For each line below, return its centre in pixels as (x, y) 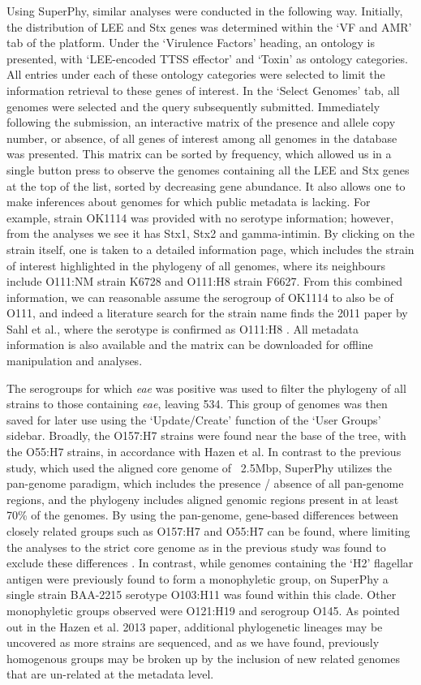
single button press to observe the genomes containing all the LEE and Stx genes (208, 169)
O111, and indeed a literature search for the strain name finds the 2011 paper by (207, 313)
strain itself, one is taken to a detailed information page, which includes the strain (210, 249)
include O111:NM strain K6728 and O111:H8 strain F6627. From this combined (205, 281)
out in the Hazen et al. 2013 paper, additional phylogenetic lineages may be (195, 626)
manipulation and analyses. (75, 361)
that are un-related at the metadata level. (110, 674)
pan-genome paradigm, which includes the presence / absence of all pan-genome (205, 483)
